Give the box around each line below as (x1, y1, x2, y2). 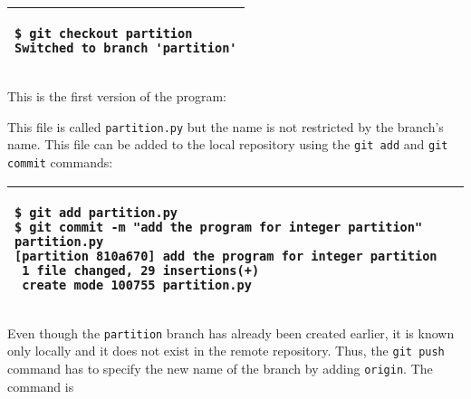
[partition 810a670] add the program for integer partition (14, 248, 437, 263)
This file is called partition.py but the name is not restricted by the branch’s (7, 117, 444, 136)
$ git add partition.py (14, 204, 178, 220)
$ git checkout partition (14, 26, 193, 41)
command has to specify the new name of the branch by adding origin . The (7, 358, 433, 377)
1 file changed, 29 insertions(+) (22, 262, 260, 278)
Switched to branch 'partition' (14, 41, 237, 55)
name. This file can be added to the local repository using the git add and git (7, 135, 448, 154)
